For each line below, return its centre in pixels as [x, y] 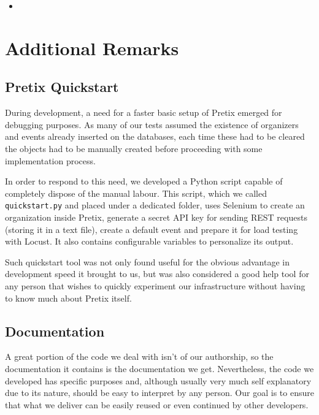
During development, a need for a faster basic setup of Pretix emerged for [144, 112]
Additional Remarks [92, 48]
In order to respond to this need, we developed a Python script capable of [144, 181]
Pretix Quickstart [62, 87]
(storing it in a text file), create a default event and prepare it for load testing [152, 229]
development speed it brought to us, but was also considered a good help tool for [157, 274]
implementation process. [50, 160]
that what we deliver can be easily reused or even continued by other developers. [157, 404]
